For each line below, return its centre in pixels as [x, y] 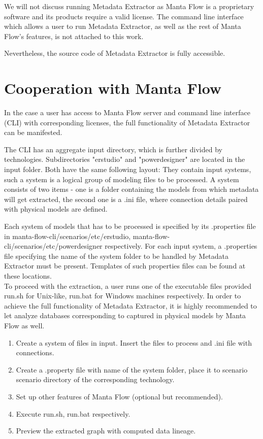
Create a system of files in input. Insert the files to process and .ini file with [134, 342]
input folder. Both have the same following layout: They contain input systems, [128, 169]
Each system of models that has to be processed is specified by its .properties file [130, 226]
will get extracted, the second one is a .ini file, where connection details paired [126, 199]
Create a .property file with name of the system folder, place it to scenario [132, 369]
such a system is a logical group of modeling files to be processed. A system [122, 179]
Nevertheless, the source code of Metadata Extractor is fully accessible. [115, 53]
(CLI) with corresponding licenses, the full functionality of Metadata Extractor [127, 122]
